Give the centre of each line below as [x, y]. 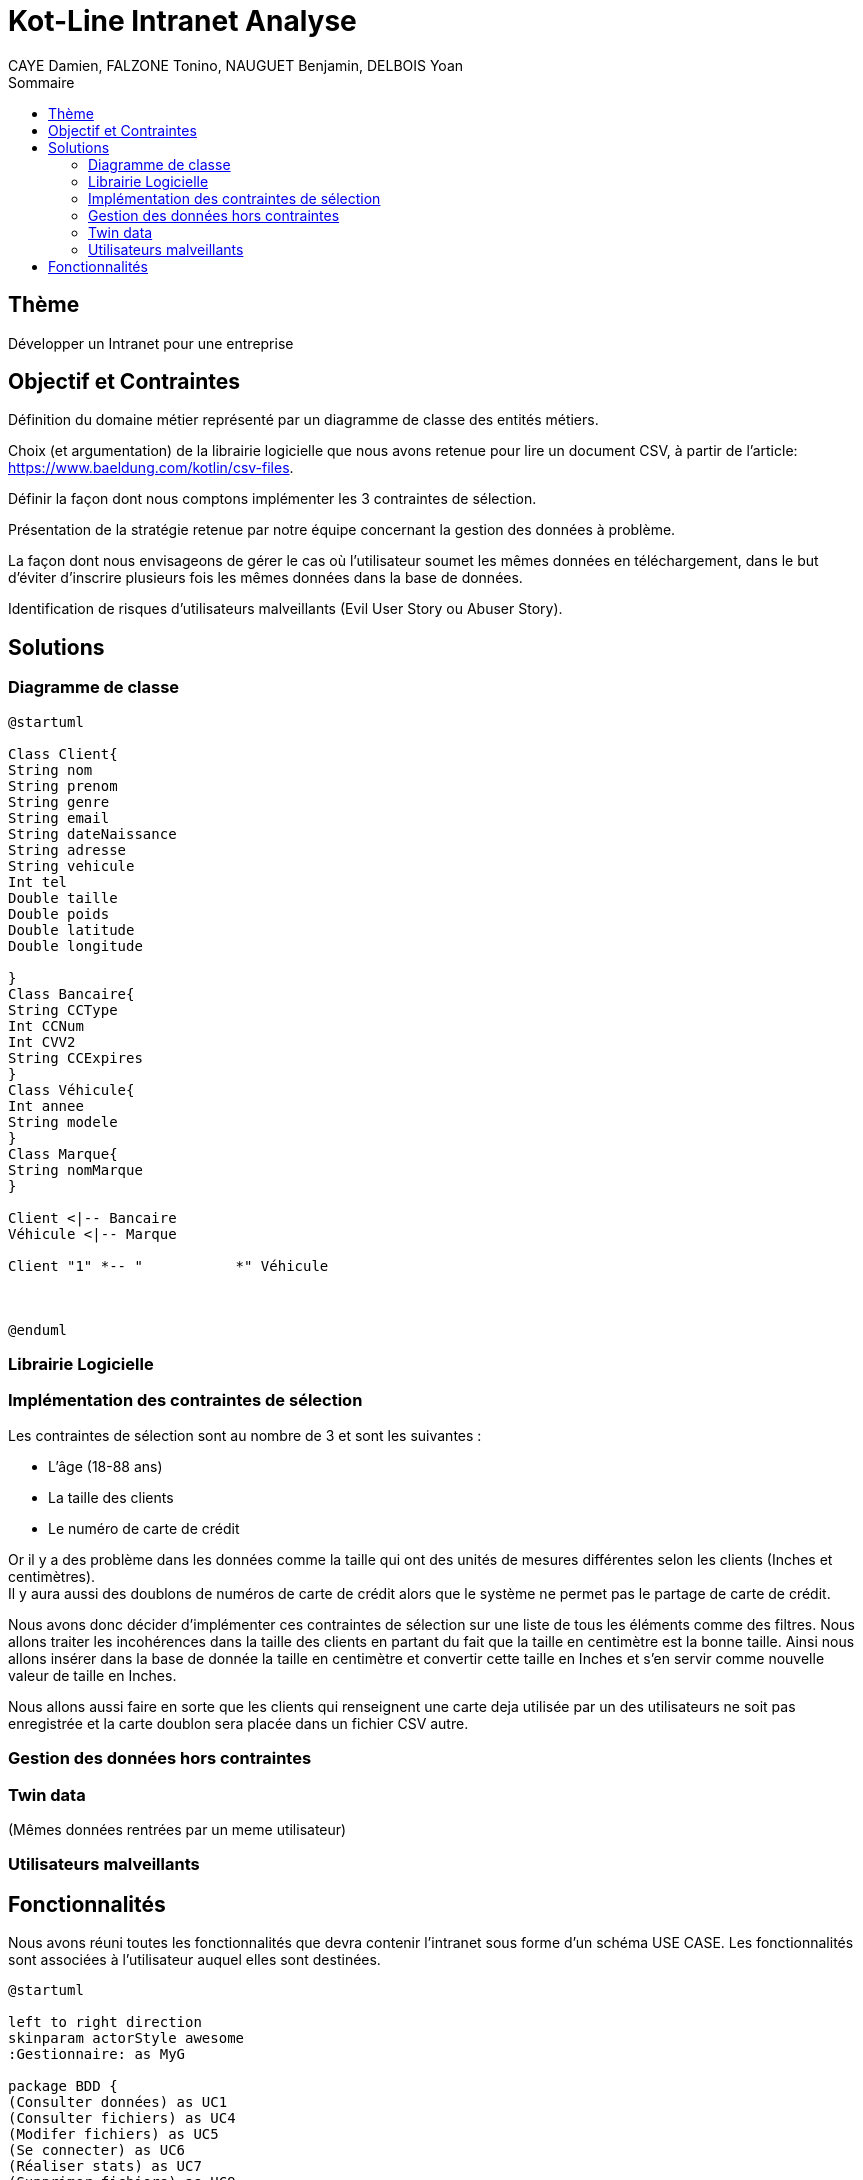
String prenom [63, 785]
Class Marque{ [63, 1153]
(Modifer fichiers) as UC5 [113, 2134]
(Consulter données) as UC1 [118, 2102]
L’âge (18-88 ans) [105, 1466]
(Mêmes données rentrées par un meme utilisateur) [177, 1829]
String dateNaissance [92, 833]
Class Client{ [63, 753]
